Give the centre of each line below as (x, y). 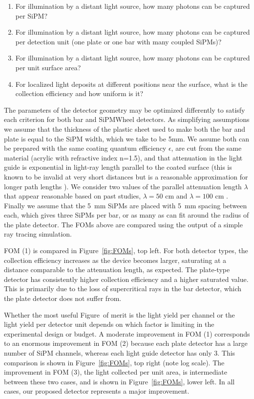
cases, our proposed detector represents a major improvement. (97, 391)
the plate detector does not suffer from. (63, 298)
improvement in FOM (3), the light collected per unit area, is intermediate (116, 372)
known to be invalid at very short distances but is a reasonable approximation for (126, 176)
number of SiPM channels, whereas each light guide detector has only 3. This (120, 353)
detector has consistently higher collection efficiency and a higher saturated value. (126, 279)
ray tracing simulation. (38, 234)
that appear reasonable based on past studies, (73, 196)
